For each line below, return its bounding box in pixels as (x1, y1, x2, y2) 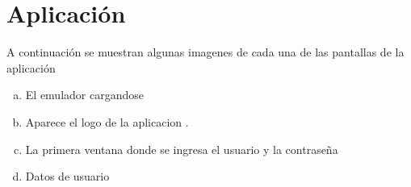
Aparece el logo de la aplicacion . (25, 113, 189, 130)
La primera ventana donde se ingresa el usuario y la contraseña (25, 140, 338, 157)
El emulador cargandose (25, 86, 144, 103)
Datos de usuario (25, 168, 110, 185)
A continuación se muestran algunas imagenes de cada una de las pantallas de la (6, 44, 405, 60)
